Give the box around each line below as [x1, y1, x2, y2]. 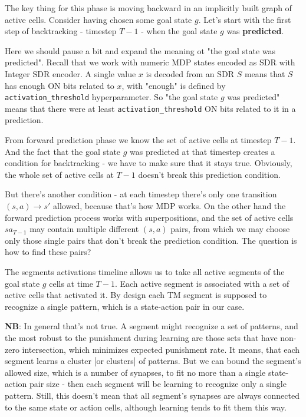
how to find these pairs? [5, 246, 91, 258]
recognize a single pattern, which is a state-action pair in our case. [5, 300, 245, 312]
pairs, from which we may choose [170, 223, 290, 235]
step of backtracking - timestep [5, 25, 117, 37]
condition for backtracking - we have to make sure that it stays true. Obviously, [5, 157, 292, 169]
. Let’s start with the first [198, 13, 291, 25]
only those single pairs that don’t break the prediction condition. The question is [5, 234, 297, 246]
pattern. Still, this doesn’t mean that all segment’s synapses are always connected [5, 389, 300, 401]
